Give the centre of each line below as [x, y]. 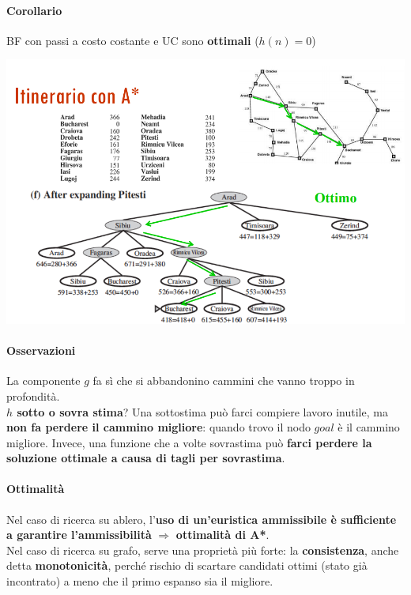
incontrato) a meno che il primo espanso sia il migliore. [140, 581]
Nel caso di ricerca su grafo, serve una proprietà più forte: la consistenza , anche [203, 550]
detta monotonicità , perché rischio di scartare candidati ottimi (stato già [187, 565]
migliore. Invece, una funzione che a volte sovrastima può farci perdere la [189, 442]
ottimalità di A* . [222, 535]
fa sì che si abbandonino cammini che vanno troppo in [224, 380]
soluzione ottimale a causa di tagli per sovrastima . [146, 458]
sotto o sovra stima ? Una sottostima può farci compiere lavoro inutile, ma [202, 411]
